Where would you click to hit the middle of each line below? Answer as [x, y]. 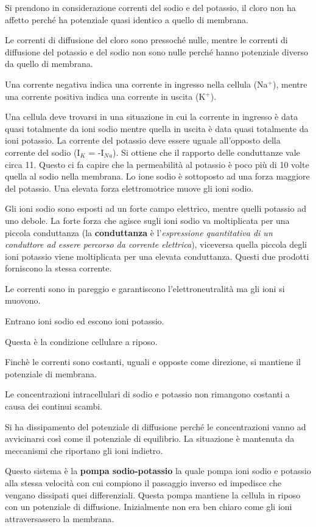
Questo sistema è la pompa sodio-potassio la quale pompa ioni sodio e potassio [158, 471]
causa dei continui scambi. [54, 406]
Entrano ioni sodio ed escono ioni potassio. [85, 321]
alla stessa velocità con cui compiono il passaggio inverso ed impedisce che [143, 483]
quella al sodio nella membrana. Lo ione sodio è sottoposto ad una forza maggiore [157, 176]
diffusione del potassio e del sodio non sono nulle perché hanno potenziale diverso [156, 51]
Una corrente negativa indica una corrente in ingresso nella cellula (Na [136, 84]
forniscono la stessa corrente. [58, 268]
